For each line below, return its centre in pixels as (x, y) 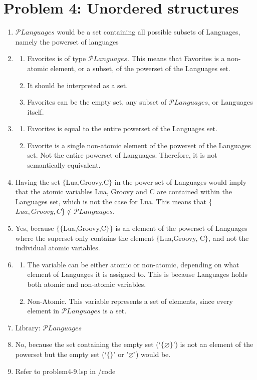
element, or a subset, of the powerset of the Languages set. (140, 68)
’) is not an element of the (213, 344)
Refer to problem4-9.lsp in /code (65, 371)
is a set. (115, 311)
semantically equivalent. (64, 165)
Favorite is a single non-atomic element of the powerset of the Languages (139, 145)
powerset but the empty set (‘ (61, 354)
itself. (36, 111)
